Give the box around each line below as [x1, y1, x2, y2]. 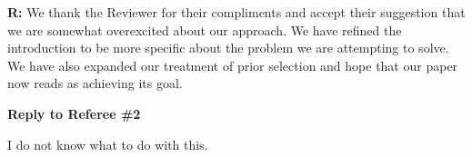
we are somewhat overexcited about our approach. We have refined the [7, 20, 402, 39]
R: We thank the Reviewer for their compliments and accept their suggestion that [7, 3, 466, 21]
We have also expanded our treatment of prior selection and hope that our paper [7, 55, 458, 74]
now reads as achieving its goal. [7, 74, 183, 93]
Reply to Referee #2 [7, 103, 141, 123]
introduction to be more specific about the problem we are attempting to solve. [7, 38, 449, 57]
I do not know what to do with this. [7, 134, 208, 153]
